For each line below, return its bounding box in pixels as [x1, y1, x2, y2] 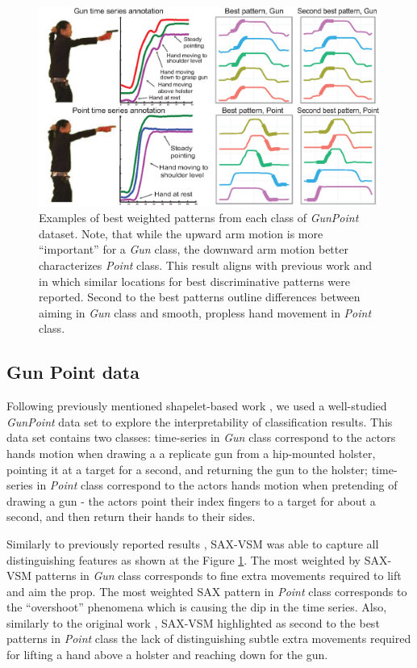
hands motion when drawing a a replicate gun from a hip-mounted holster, [6, 444, 376, 461]
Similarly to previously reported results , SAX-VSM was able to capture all [6, 535, 379, 552]
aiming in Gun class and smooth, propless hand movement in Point [39, 304, 372, 321]
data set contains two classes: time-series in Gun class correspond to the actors [6, 429, 396, 446]
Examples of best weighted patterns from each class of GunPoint [39, 209, 359, 226]
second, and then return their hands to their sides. [6, 508, 256, 525]
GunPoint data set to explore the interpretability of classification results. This [6, 413, 393, 430]
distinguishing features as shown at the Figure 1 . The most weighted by [6, 551, 361, 568]
